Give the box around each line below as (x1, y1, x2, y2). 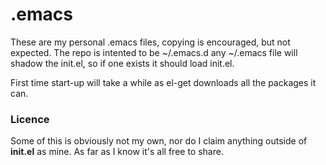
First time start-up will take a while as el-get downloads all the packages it (10, 76, 317, 88)
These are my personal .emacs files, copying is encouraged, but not (10, 36, 291, 48)
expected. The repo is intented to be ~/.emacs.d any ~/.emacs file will (10, 46, 298, 58)
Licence (10, 112, 50, 126)
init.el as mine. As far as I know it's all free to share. (10, 146, 224, 158)
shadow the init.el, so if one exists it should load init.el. (10, 57, 235, 69)
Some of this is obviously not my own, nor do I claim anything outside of (10, 135, 308, 147)
